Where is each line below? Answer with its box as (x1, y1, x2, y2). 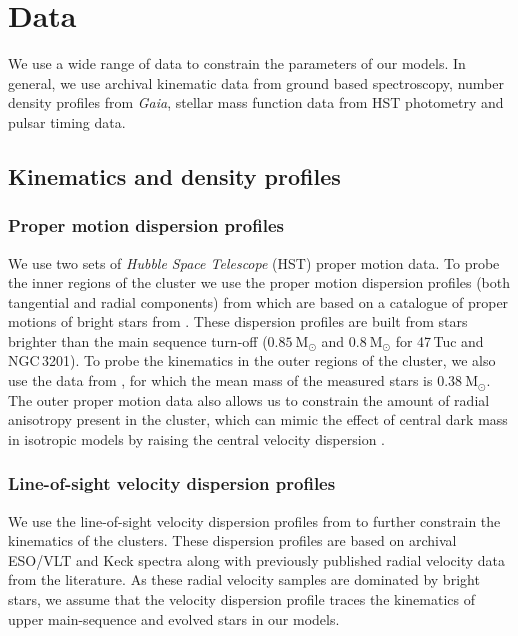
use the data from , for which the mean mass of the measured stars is (8, 370, 433, 391)
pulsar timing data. (8, 111, 126, 132)
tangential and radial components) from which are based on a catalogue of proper (8, 291, 509, 312)
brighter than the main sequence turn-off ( (8, 330, 268, 351)
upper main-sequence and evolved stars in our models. (8, 608, 340, 629)
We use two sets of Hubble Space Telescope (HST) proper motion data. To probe (8, 252, 500, 273)
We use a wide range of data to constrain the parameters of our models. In (8, 53, 466, 74)
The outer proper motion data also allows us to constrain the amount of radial (8, 389, 490, 410)
